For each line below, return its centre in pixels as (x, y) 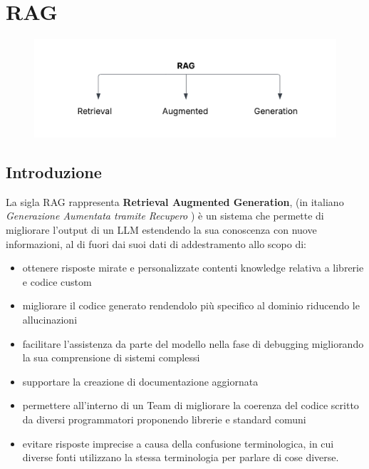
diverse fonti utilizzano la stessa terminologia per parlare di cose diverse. (181, 457)
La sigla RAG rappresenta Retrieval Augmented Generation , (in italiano (175, 201)
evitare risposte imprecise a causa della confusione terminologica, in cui (178, 443)
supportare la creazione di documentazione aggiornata (140, 381)
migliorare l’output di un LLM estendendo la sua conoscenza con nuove (161, 229)
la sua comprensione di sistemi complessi (111, 357)
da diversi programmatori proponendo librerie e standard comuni (164, 419)
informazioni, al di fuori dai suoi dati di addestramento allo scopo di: (156, 243)
